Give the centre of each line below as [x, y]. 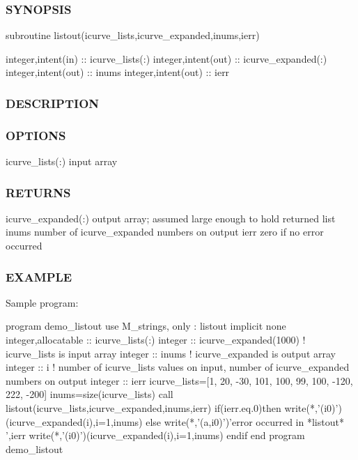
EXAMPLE [39, 276]
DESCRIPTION [53, 103]
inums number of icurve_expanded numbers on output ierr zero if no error [165, 232]
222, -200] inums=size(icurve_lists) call [89, 394]
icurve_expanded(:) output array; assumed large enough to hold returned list [171, 218]
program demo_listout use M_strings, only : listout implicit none [146, 326]
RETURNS [38, 192]
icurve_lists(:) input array [62, 161]
